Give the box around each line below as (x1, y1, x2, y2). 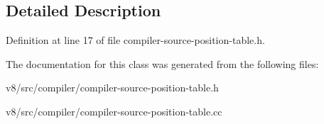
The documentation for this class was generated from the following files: (6, 56, 319, 71)
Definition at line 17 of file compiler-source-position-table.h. (6, 33, 265, 47)
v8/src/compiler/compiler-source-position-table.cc (6, 103, 222, 118)
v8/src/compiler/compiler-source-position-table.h (6, 80, 219, 95)
